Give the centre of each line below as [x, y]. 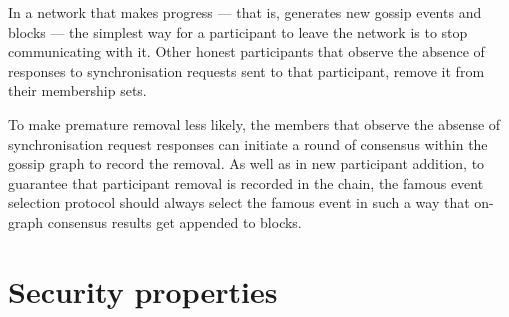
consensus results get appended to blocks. [174, 221]
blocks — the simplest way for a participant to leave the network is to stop [238, 31]
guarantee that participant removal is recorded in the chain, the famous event [246, 182]
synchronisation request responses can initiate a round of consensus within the [248, 143]
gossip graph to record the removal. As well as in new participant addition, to [246, 163]
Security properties [143, 290]
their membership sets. [77, 90]
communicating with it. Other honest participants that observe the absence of [246, 51]
